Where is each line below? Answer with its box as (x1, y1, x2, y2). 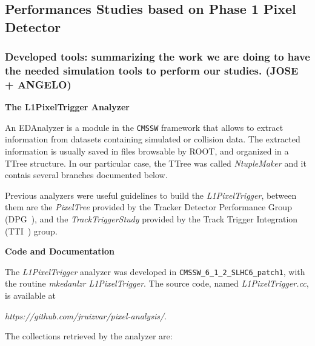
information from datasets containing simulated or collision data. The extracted (5, 133, 300, 145)
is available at (5, 289, 56, 302)
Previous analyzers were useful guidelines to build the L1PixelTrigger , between (5, 188, 297, 201)
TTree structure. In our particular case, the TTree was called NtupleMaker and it (5, 156, 307, 169)
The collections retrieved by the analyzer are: (5, 330, 173, 342)
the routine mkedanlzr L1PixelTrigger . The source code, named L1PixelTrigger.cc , (5, 277, 309, 290)
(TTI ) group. (5, 224, 58, 237)
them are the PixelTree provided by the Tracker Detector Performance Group (5, 201, 292, 213)
